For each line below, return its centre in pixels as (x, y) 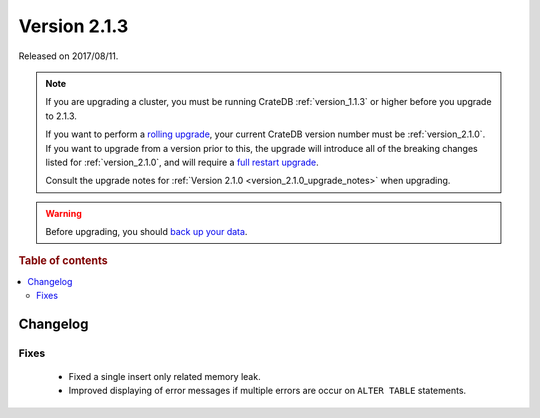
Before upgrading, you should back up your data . (146, 232)
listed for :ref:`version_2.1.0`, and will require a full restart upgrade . (182, 162)
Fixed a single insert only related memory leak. (164, 377)
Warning (63, 213)
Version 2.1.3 (73, 26)
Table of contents (63, 261)
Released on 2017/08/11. (68, 56)
